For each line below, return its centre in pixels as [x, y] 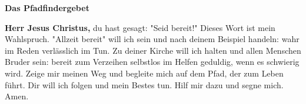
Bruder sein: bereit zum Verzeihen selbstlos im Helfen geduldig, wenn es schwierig [152, 62]
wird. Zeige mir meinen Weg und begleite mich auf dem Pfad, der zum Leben [144, 73]
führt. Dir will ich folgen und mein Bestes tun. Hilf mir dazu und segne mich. [144, 84]
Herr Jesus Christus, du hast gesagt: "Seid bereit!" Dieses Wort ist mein [140, 27]
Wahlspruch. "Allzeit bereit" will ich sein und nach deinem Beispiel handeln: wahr [152, 39]
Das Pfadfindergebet [47, 8]
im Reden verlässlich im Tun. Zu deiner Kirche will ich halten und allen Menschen [153, 50]
